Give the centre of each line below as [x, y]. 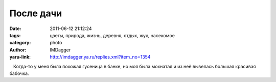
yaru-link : [20, 57]
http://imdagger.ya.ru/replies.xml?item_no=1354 [100, 57]
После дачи [36, 13]
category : [20, 43]
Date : [15, 29]
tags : [15, 35]
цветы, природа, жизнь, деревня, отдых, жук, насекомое [112, 35]
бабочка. [19, 73]
